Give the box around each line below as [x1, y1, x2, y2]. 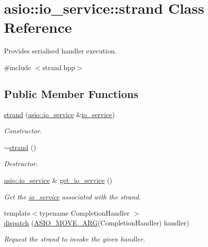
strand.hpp [42, 62, 75, 72]
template [4, 208, 30, 218]
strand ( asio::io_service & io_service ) [4, 109, 115, 119]
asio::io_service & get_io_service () [4, 175, 112, 185]
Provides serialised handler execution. [4, 46, 117, 56]
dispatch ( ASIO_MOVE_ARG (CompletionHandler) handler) [4, 217, 189, 227]
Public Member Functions [4, 86, 138, 101]
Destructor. [4, 158, 38, 169]
